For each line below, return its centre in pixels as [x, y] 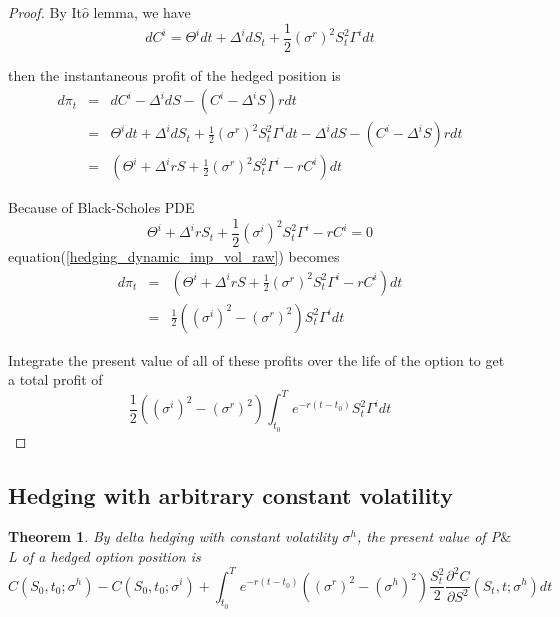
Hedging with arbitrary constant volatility [230, 494]
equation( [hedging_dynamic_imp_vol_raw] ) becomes [174, 256]
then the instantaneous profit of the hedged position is [174, 74]
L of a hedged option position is [104, 555]
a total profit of [55, 379]
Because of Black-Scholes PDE [101, 207]
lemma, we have [142, 12]
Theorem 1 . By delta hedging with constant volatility [173, 536]
